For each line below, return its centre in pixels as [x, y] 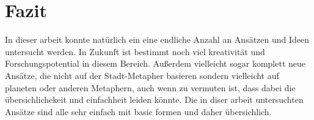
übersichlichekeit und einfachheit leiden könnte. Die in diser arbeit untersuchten [154, 99]
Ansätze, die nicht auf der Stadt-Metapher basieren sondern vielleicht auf [142, 75]
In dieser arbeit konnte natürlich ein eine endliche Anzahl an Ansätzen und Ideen [157, 39]
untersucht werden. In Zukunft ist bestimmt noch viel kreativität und [135, 51]
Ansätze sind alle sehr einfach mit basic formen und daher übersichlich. [138, 111]
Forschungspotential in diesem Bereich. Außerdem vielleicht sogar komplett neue [155, 63]
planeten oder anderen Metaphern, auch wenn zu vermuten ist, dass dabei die [150, 87]
